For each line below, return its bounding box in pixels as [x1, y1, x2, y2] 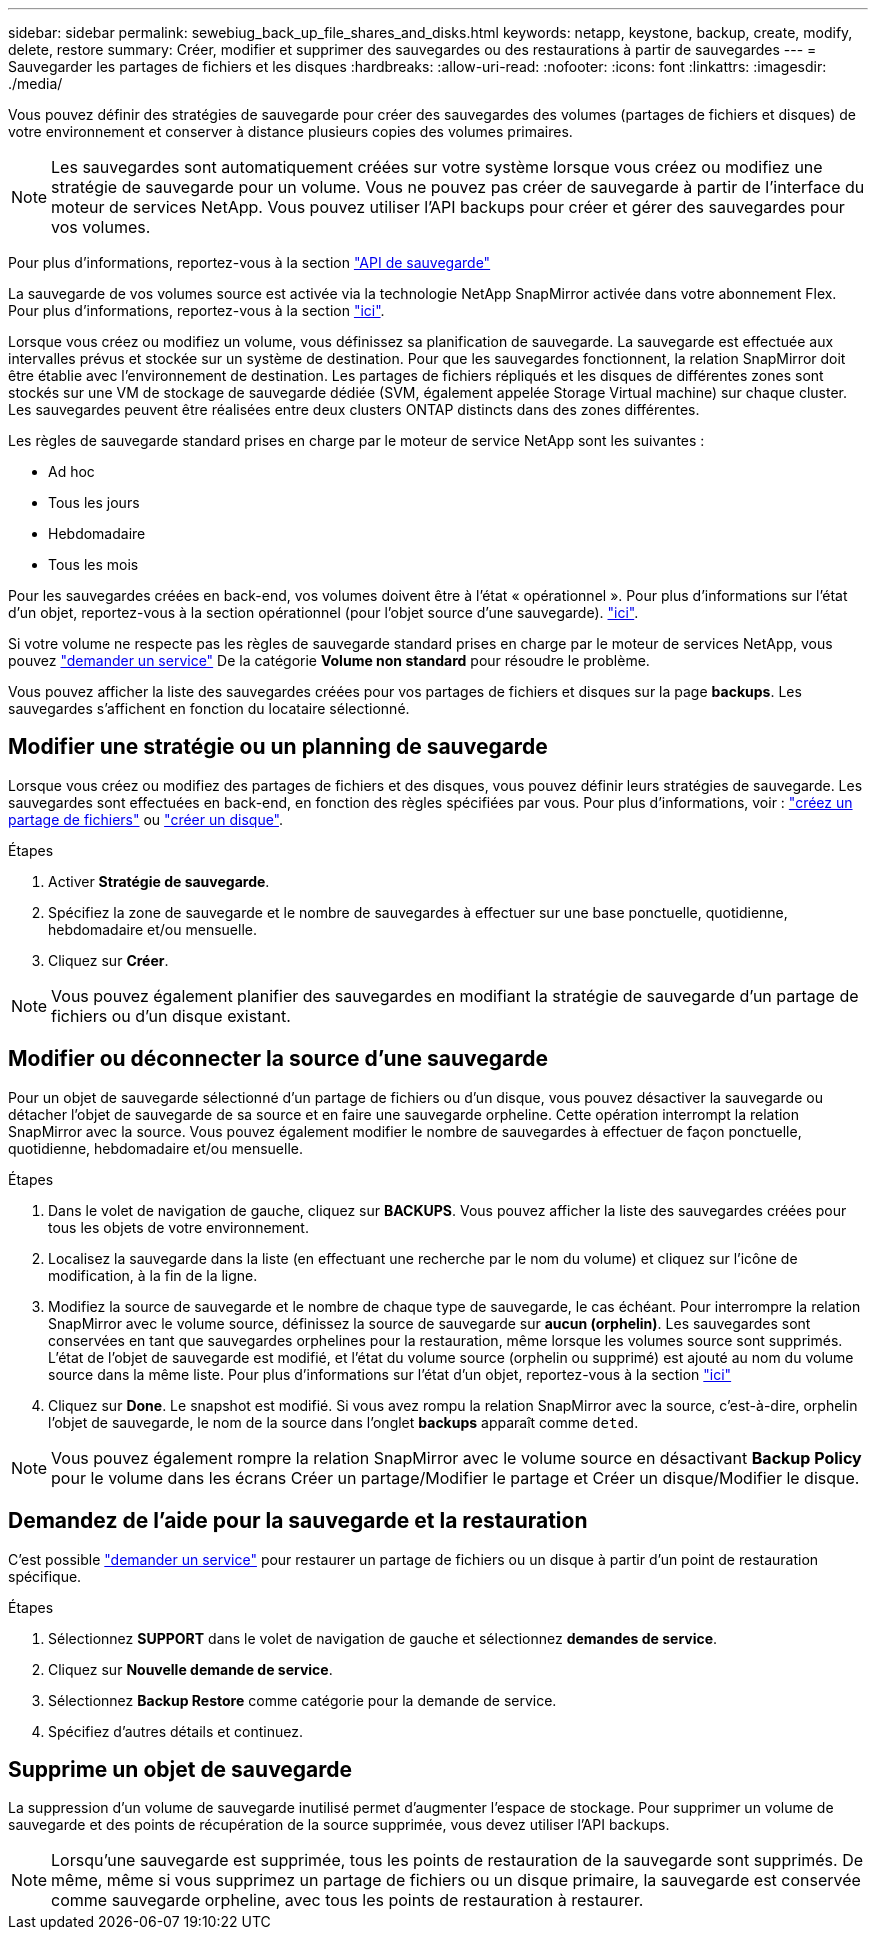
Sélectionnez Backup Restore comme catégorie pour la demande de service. [48, 1691, 557, 1709]
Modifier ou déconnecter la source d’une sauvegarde [8, 1046, 549, 1072]
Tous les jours [48, 494, 140, 511]
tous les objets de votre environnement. [48, 1218, 309, 1236]
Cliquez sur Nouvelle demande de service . [48, 1660, 333, 1678]
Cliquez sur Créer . [48, 951, 169, 969]
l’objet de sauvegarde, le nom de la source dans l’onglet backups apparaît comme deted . [48, 1413, 639, 1431]
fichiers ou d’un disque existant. [51, 1005, 291, 1026]
